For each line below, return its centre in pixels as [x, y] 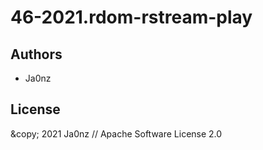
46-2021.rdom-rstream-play [131, 17]
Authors [36, 54]
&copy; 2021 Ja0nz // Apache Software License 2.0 [116, 133]
